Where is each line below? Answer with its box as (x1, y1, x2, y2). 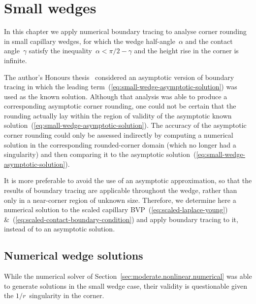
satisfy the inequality (29, 45, 92, 56)
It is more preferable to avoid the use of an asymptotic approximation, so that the (4, 175, 252, 186)
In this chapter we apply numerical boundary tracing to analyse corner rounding (4, 26, 247, 37)
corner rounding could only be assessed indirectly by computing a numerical (4, 130, 233, 140)
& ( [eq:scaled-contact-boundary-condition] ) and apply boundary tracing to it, (4, 214, 238, 224)
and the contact (185, 36, 233, 46)
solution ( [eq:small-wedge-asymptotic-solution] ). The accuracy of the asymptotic (4, 120, 247, 130)
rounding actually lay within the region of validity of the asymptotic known (4, 110, 232, 120)
